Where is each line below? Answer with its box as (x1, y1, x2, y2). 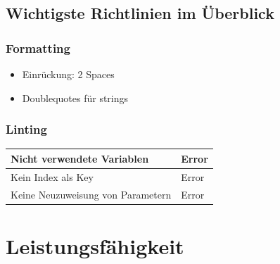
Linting (6, 120, 47, 138)
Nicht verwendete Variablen (11, 151, 149, 165)
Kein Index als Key (11, 169, 94, 184)
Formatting (6, 39, 70, 56)
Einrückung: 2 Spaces (22, 67, 115, 81)
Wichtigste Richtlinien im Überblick (6, 2, 274, 24)
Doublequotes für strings (22, 90, 129, 105)
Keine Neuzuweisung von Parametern (11, 187, 172, 201)
